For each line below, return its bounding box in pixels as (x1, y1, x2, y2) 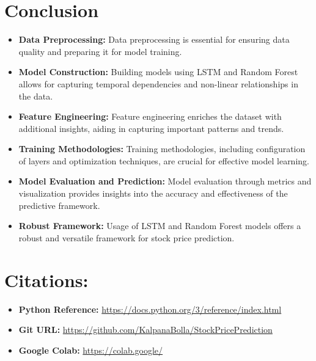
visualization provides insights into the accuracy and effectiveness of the (18, 187, 288, 200)
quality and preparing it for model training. (18, 45, 182, 57)
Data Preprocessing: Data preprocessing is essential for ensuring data (18, 33, 290, 46)
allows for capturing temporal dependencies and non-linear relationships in (18, 77, 298, 90)
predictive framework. (18, 199, 100, 211)
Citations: (4, 267, 89, 292)
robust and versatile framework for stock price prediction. (18, 231, 235, 244)
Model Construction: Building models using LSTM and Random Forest (18, 65, 298, 78)
